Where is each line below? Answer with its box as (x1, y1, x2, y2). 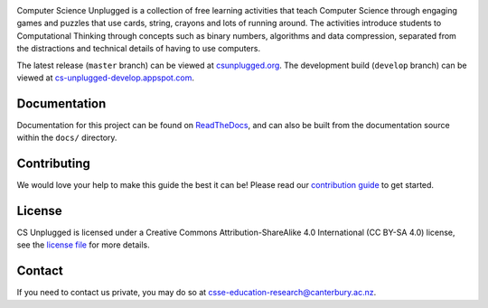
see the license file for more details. (16, 239, 150, 250)
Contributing (16, 156, 90, 172)
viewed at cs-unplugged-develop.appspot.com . (16, 72, 194, 83)
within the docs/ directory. (16, 132, 117, 144)
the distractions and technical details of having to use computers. (16, 43, 261, 54)
